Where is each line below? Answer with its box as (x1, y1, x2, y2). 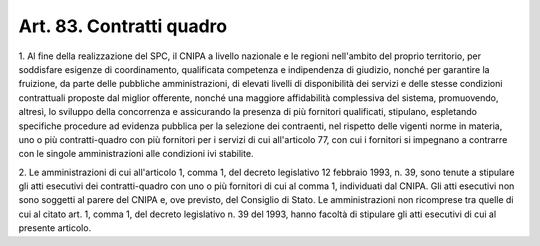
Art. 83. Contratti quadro (18, 15, 228, 37)
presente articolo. (18, 222, 92, 234)
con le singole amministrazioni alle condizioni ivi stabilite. (18, 148, 254, 160)
